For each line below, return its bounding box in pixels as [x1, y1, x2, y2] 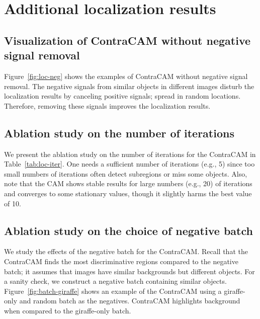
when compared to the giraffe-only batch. [4, 305, 131, 315]
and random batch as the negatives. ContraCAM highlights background [19, 295, 240, 306]
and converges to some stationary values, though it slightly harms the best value [4, 188, 252, 198]
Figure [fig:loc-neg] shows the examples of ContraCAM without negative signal [4, 70, 248, 81]
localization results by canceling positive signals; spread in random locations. [4, 91, 241, 101]
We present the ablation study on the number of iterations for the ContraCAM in [4, 148, 256, 159]
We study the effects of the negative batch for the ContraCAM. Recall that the [4, 246, 248, 257]
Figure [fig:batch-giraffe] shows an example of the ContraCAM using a [4, 285, 222, 296]
